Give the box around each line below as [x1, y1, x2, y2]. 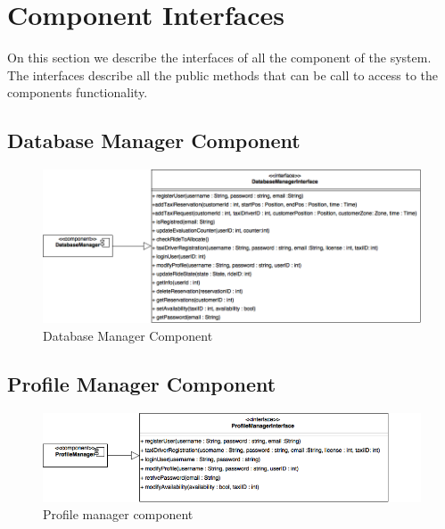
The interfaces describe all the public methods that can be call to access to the [7, 65, 439, 84]
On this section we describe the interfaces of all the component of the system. [7, 48, 432, 67]
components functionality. [7, 83, 148, 102]
